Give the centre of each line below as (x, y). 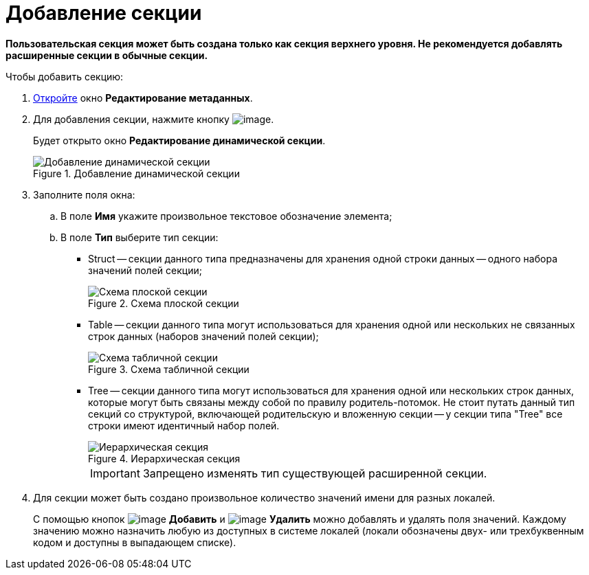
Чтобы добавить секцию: (65, 76)
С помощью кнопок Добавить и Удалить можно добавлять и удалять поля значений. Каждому (300, 519)
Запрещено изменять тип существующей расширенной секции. (315, 473)
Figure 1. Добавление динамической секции (136, 173)
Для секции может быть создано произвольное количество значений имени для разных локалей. (264, 497)
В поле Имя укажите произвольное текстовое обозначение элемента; (226, 216)
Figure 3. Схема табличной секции (169, 369)
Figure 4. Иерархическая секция (164, 458)
